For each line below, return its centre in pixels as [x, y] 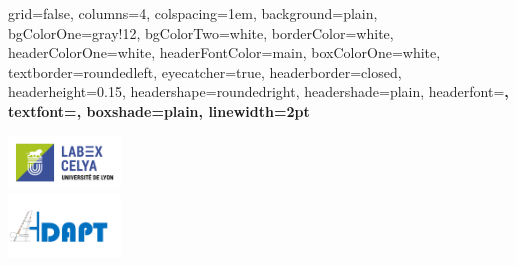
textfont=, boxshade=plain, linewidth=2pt [159, 110]
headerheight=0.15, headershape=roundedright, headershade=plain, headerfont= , [258, 91]
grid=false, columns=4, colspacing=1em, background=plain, [193, 13]
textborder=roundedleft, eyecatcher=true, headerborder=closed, [205, 71]
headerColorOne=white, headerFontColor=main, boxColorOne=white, [224, 52]
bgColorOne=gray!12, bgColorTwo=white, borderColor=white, [201, 32]
